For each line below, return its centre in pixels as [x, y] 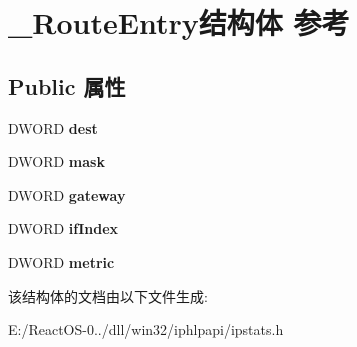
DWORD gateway [67, 194]
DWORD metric [61, 261]
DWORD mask [56, 161]
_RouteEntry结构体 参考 [179, 22]
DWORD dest [53, 127]
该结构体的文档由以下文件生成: [108, 295]
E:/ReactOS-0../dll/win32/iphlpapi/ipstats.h [146, 329]
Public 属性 [67, 85]
